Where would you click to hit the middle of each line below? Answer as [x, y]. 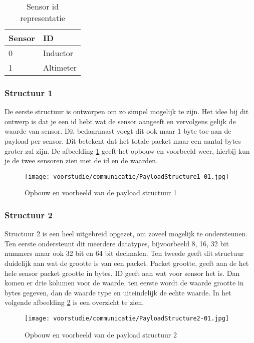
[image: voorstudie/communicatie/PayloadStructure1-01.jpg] [127, 177]
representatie [43, 18]
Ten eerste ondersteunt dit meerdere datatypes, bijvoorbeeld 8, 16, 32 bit [117, 243]
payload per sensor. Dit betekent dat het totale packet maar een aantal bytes [123, 141]
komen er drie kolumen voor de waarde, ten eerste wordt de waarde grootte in [124, 283]
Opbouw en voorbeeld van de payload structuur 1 [101, 193]
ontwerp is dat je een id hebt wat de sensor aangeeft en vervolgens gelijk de [120, 121]
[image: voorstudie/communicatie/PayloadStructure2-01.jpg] [127, 318]
